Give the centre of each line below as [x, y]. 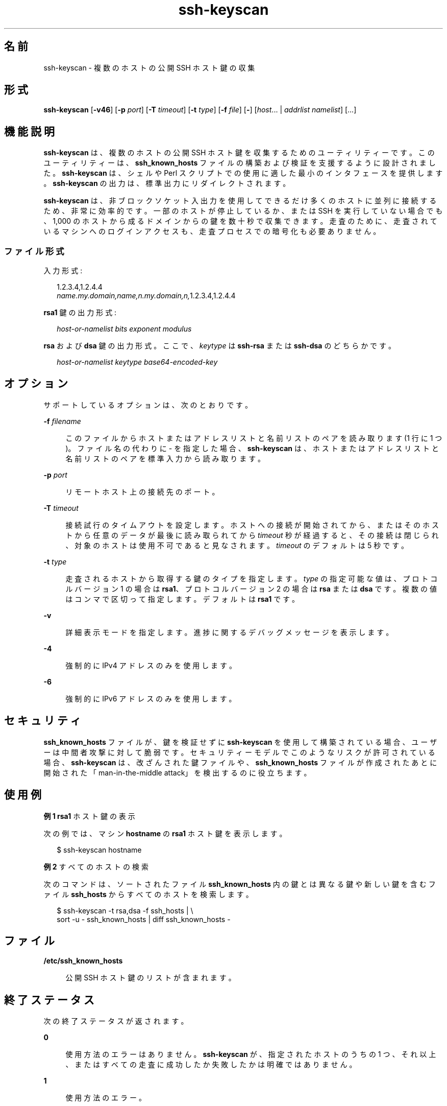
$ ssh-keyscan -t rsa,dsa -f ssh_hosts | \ [125, 910]
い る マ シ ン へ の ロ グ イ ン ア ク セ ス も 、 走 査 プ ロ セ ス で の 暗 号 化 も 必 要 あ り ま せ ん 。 [212, 231]
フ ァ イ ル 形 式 [34, 251]
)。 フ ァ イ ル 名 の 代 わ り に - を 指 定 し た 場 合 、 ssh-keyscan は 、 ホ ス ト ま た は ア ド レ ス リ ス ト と [252, 448]
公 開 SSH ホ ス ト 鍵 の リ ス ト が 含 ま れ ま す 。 [151, 978]
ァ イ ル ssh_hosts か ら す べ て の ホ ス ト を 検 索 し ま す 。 [148, 894]
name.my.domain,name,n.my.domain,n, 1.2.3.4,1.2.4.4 [146, 296]
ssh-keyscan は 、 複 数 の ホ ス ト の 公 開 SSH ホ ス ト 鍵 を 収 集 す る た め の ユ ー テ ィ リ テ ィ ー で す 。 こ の [239, 153]
